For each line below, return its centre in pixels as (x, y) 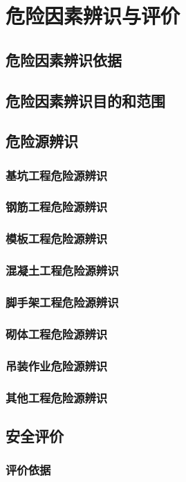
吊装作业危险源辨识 (57, 365)
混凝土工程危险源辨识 (62, 270)
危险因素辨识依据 (64, 59)
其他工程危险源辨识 (57, 397)
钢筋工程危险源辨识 (57, 207)
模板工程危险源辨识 (57, 239)
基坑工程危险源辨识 (57, 175)
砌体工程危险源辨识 (57, 333)
